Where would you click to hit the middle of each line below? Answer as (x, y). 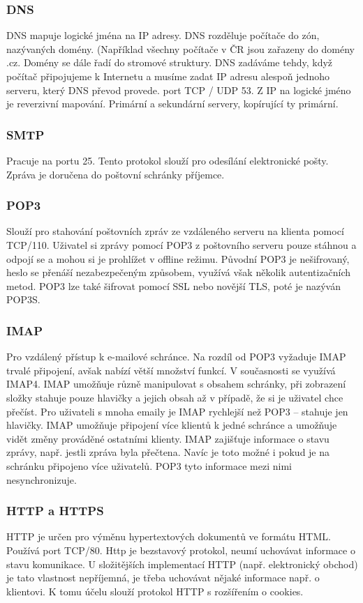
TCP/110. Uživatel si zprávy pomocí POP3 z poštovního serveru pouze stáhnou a (181, 245)
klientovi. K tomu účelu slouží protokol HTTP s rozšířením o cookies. (155, 591)
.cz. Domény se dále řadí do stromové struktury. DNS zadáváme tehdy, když (170, 62)
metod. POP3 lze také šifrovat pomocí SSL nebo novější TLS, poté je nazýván (173, 285)
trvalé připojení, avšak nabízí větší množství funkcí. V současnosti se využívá (171, 370)
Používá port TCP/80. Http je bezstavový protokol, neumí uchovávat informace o (181, 550)
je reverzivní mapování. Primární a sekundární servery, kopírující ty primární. (172, 104)
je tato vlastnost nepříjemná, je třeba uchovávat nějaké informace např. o (163, 578)
